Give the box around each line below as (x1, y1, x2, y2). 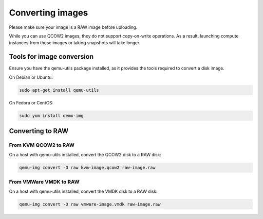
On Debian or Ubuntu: (9, 74, 53, 80)
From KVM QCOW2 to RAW (9, 141, 75, 148)
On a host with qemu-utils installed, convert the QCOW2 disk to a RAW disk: (9, 152, 162, 158)
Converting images (9, 7, 88, 18)
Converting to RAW (9, 127, 69, 135)
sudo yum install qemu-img (19, 113, 84, 118)
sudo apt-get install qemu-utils (19, 87, 99, 93)
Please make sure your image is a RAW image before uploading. (9, 24, 137, 30)
